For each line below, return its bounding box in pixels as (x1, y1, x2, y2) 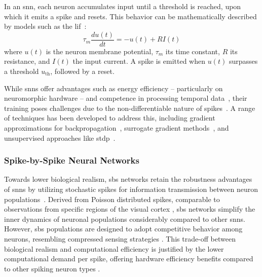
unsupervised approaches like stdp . (4, 132, 116, 143)
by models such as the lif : (4, 21, 87, 31)
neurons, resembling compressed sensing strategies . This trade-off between (4, 233, 236, 244)
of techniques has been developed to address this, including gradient (4, 112, 215, 123)
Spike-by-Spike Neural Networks (4, 154, 139, 167)
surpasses (229, 56, 258, 66)
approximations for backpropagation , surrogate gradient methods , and (4, 123, 229, 133)
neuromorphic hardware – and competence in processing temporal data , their (4, 93, 247, 103)
